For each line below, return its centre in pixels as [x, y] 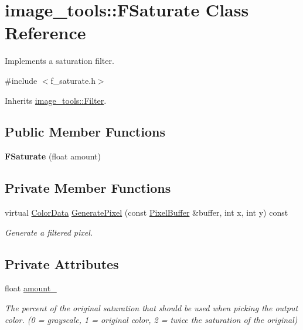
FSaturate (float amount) [53, 156]
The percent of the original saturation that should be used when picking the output [151, 308]
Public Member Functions [85, 132]
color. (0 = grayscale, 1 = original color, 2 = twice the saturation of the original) [151, 319]
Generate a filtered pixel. [49, 232]
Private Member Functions [88, 188]
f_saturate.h [73, 80]
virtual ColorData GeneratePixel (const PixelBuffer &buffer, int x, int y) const [147, 212]
